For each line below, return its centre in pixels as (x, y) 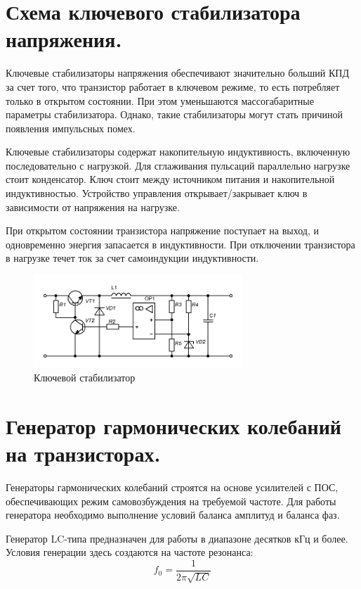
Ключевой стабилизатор (85, 377)
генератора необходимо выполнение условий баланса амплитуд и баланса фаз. (173, 515)
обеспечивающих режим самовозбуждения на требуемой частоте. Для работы (171, 501)
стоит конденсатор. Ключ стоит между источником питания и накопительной (170, 179)
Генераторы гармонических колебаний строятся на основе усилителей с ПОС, (172, 487)
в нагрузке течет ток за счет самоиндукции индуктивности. (132, 258)
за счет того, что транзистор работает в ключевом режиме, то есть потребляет (173, 86)
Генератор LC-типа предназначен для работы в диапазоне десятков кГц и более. (177, 538)
